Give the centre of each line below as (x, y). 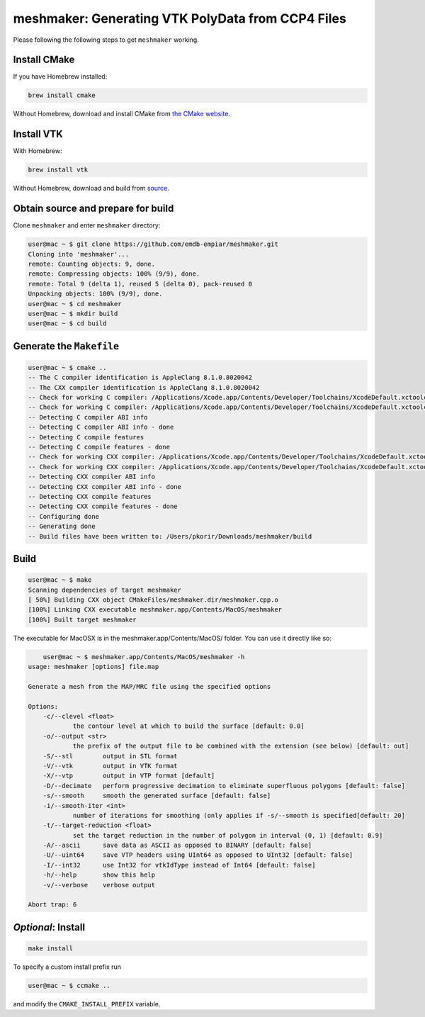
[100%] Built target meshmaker (83, 619)
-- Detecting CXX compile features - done (103, 506)
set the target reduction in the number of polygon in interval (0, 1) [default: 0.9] (228, 835)
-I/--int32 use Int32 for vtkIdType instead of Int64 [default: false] (179, 865)
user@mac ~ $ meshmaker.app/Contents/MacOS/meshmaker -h (144, 657)
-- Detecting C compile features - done (99, 447)
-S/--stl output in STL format (110, 756)
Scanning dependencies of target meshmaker (105, 590)
